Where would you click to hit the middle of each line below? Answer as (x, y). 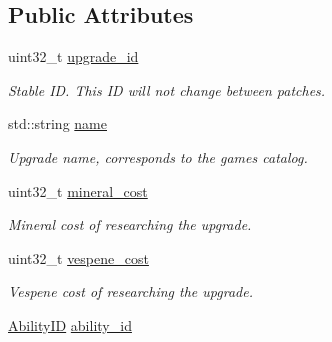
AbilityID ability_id (70, 324)
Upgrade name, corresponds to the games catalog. (158, 156)
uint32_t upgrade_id (73, 56)
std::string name (57, 123)
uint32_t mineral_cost (78, 190)
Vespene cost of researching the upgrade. (130, 291)
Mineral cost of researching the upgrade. (130, 224)
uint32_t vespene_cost (78, 257)
